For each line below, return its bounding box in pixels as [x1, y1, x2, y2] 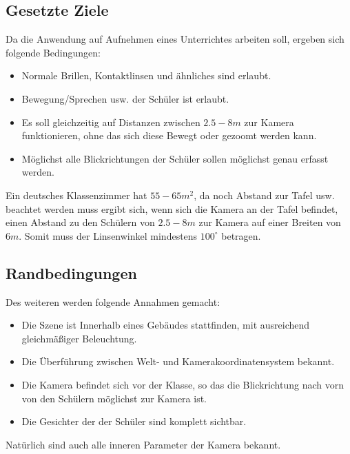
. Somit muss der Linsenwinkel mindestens [19, 228, 198, 243]
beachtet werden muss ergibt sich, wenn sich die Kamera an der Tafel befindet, [6, 201, 338, 216]
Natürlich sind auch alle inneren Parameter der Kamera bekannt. [6, 437, 281, 451]
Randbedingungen [6, 262, 137, 283]
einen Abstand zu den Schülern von [6, 215, 155, 229]
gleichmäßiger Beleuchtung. [21, 331, 137, 345]
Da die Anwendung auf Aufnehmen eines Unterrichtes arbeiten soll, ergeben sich [6, 32, 344, 46]
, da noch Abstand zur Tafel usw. [194, 187, 335, 202]
